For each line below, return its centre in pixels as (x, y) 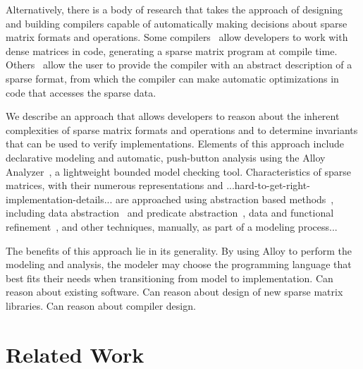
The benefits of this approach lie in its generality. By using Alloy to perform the (179, 250)
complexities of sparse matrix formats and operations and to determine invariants (182, 129)
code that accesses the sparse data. (81, 92)
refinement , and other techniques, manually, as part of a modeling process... (172, 226)
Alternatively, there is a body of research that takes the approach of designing (174, 9)
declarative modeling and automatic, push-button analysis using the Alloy (166, 157)
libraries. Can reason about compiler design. (101, 305)
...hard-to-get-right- (268, 185)
